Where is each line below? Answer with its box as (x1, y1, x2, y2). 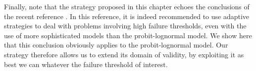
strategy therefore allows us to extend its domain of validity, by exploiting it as (4, 49, 244, 59)
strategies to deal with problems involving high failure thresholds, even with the (4, 21, 247, 31)
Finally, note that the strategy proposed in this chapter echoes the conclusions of (4, 1, 250, 11)
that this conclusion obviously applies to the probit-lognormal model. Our (4, 40, 228, 50)
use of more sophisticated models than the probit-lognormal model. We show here (4, 30, 252, 40)
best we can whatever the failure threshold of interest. (4, 59, 168, 69)
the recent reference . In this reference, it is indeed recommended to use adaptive (4, 11, 250, 21)
